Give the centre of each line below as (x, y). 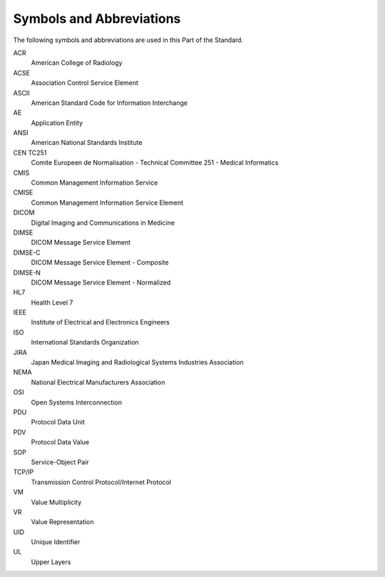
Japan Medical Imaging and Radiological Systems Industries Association (137, 362)
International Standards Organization (85, 342)
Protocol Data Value (60, 442)
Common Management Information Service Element (107, 203)
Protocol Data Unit (58, 422)
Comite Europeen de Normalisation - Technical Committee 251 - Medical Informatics (155, 163)
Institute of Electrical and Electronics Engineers (101, 322)
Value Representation (62, 522)
